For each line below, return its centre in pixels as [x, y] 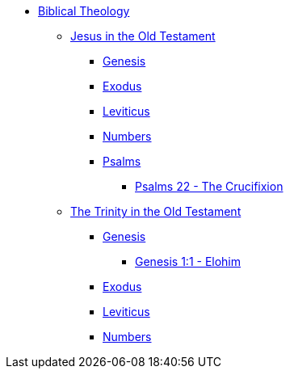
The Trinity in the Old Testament [156, 211]
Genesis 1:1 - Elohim [188, 261]
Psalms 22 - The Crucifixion [209, 186]
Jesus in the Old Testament [143, 36]
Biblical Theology [84, 11]
